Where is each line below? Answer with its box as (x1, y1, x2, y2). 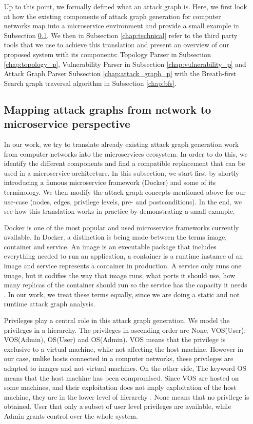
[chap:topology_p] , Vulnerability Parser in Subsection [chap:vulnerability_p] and (4, 59, 246, 69)
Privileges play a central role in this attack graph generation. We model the (4, 315, 230, 325)
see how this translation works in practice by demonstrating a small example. (4, 206, 235, 216)
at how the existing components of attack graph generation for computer (4, 11, 221, 21)
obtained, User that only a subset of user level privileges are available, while (4, 401, 231, 411)
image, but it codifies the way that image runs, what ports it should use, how (4, 270, 235, 280)
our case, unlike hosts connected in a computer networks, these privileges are (4, 353, 234, 363)
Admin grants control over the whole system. (4, 410, 138, 421)
